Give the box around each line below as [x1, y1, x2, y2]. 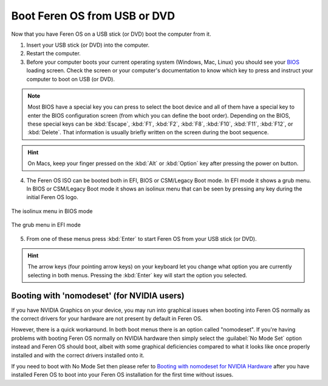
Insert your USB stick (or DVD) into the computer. [26, 41, 150, 49]
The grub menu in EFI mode [11, 222, 81, 229]
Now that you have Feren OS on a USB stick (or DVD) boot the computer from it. [11, 30, 211, 38]
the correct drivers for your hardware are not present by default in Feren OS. [11, 315, 203, 322]
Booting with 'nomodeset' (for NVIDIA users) [11, 290, 185, 300]
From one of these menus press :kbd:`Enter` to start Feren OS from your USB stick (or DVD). [26, 235, 257, 242]
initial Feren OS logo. [26, 194, 78, 201]
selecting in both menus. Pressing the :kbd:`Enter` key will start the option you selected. [27, 271, 247, 279]
